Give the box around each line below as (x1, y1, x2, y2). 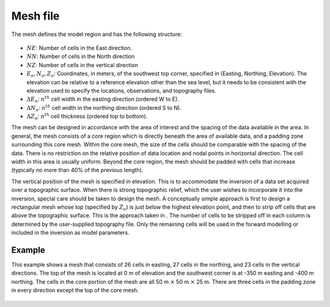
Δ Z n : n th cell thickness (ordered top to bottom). (26, 112, 148, 121)
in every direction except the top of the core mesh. (11, 287, 139, 294)
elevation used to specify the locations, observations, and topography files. (26, 87, 216, 94)
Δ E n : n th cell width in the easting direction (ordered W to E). (26, 95, 180, 104)
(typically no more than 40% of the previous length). (11, 167, 144, 174)
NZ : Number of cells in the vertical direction (26, 61, 139, 68)
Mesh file (11, 9, 60, 23)
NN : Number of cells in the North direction (26, 52, 135, 60)
